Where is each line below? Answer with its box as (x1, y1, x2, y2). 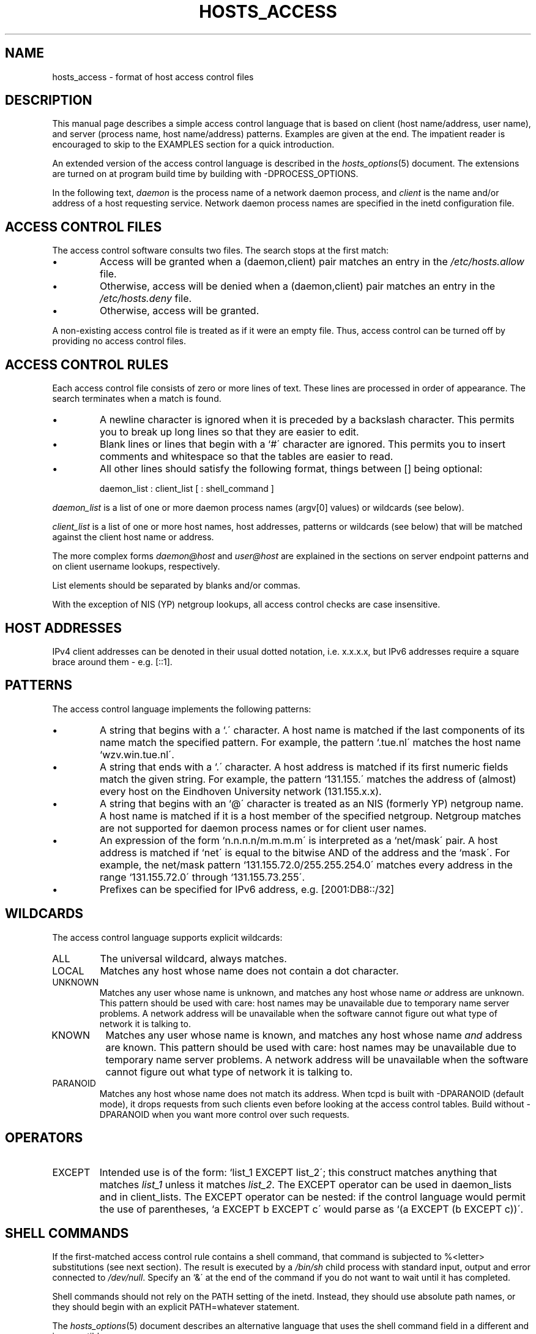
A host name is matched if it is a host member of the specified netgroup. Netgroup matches (100, 809, 521, 822)
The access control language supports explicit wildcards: (52, 932, 283, 943)
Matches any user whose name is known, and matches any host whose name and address (105, 1028, 523, 1041)
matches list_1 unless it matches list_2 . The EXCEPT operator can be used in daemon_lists (99, 1178, 512, 1191)
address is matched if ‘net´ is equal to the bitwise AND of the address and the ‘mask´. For (100, 846, 510, 859)
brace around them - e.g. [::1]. (52, 656, 173, 667)
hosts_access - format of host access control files (52, 71, 254, 82)
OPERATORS (5, 1130, 83, 1146)
